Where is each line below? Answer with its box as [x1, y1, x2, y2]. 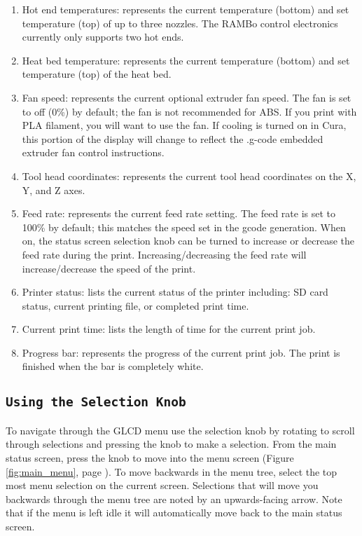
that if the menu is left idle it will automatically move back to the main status [6, 505, 342, 520]
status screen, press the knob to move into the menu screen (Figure [6, 451, 294, 465]
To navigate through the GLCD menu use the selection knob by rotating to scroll [6, 422, 355, 437]
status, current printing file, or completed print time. [22, 298, 249, 312]
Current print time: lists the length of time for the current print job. [22, 322, 316, 336]
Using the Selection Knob [6, 394, 186, 410]
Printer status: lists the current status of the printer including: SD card [22, 284, 328, 299]
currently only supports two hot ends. [22, 29, 184, 44]
